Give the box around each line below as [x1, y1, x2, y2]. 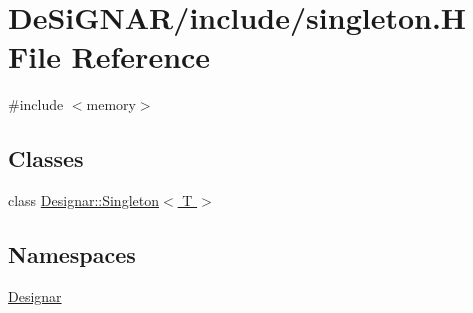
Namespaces [8, 239, 136, 270]
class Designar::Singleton [8, 190, 159, 211]
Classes [8, 143, 84, 174]
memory [86, 94, 136, 115]
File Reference [8, 36, 211, 77]
